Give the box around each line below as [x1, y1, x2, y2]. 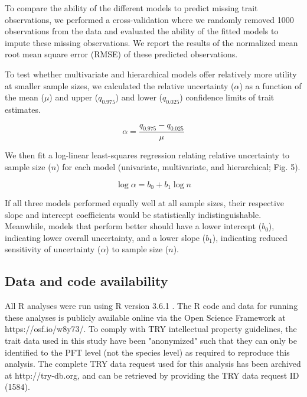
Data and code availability [5, 272, 168, 290]
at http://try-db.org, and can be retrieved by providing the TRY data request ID [5, 369, 299, 381]
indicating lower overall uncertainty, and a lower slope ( [5, 231, 206, 243]
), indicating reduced [212, 231, 288, 243]
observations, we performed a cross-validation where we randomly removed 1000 [5, 13, 294, 25]
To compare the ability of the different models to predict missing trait [5, 2, 258, 14]
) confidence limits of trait [179, 91, 275, 103]
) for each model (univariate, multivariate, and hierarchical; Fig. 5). [56, 160, 301, 173]
